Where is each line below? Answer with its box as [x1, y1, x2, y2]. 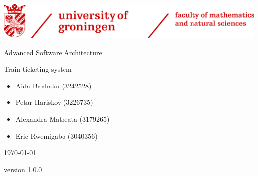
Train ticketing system [4, 64, 72, 74]
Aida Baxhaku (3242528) [15, 80, 92, 90]
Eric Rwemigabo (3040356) [15, 130, 98, 141]
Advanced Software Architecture [4, 47, 102, 57]
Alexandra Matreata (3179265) [15, 113, 110, 124]
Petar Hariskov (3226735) [15, 97, 93, 107]
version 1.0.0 [4, 164, 42, 174]
